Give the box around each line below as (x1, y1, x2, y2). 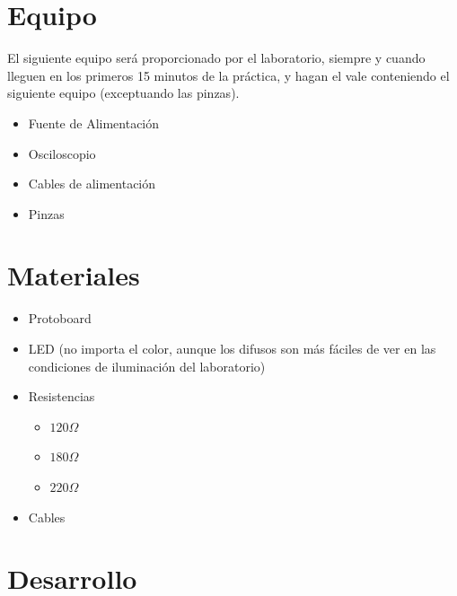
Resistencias (28, 387, 95, 406)
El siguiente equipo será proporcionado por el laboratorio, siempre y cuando (7, 48, 426, 67)
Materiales (7, 257, 140, 294)
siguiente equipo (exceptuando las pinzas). (7, 83, 240, 102)
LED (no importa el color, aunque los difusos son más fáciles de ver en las (28, 339, 436, 357)
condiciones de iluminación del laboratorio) (28, 356, 266, 375)
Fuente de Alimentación (28, 113, 160, 132)
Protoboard (28, 309, 92, 328)
